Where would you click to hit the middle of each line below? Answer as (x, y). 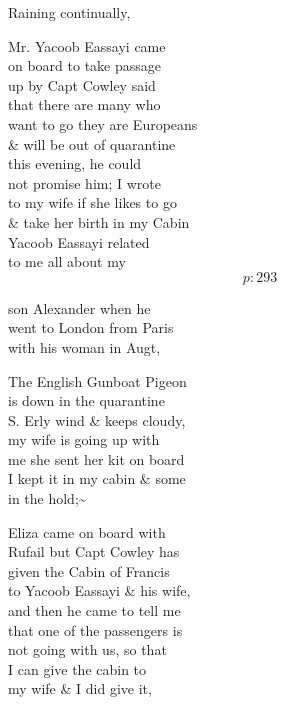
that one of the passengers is (95, 629)
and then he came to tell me (94, 610)
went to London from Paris (91, 327)
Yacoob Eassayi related (79, 241)
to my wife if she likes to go (92, 202)
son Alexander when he (79, 307)
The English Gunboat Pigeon (97, 380)
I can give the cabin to (77, 668)
